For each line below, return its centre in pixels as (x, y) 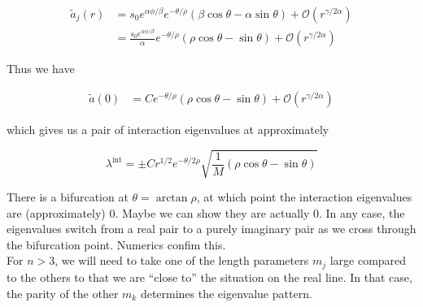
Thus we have (41, 69)
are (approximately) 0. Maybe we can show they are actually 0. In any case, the (206, 212)
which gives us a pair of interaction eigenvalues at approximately (168, 129)
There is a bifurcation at (68, 197)
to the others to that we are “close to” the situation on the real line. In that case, (209, 277)
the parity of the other (63, 293)
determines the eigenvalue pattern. (226, 293)
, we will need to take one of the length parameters (182, 260)
